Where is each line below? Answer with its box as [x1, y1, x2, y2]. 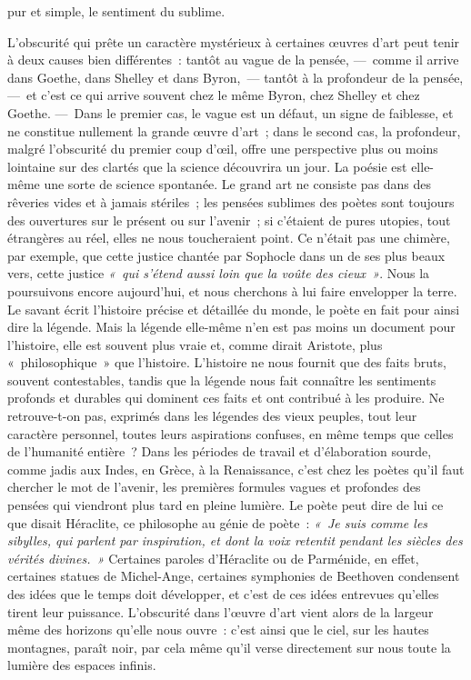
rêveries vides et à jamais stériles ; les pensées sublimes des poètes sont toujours [7, 192, 455, 211]
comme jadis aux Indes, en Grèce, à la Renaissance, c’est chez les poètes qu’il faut [7, 459, 465, 478]
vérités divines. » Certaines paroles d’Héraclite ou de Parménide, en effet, [7, 548, 419, 567]
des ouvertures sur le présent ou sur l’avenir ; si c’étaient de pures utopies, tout [7, 210, 451, 229]
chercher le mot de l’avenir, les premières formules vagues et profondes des [7, 477, 421, 496]
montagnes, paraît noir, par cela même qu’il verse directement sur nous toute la [7, 637, 451, 656]
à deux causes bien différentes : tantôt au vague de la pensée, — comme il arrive [7, 50, 459, 69]
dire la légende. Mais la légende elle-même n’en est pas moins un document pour [7, 317, 456, 336]
